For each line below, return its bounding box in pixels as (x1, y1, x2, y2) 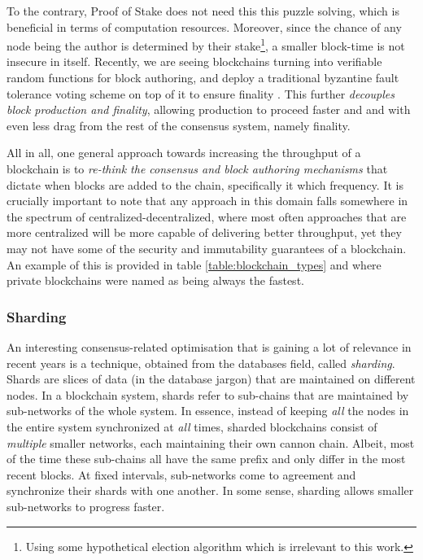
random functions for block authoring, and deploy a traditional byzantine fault (7, 69, 399, 86)
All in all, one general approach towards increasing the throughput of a (7, 144, 361, 161)
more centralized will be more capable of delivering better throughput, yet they (7, 224, 402, 241)
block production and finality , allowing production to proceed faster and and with (7, 101, 411, 118)
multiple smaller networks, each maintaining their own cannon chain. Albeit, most (7, 434, 415, 451)
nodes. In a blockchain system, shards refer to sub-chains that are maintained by (7, 386, 409, 403)
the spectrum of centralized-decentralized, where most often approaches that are (7, 208, 407, 225)
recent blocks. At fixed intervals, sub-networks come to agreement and (7, 466, 356, 483)
